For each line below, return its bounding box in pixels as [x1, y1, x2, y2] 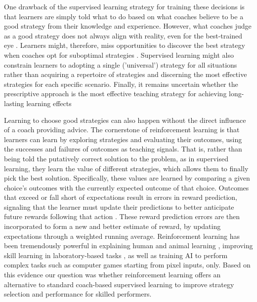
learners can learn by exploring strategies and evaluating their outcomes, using [4, 134, 242, 144]
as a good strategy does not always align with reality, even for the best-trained [4, 30, 242, 40]
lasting [4, 98, 24, 108]
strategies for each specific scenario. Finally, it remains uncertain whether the [4, 78, 238, 89]
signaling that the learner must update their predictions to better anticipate [4, 201, 234, 212]
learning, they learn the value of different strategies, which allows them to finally [4, 163, 249, 173]
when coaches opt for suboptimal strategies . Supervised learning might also [4, 49, 234, 60]
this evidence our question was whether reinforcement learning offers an [4, 269, 221, 280]
